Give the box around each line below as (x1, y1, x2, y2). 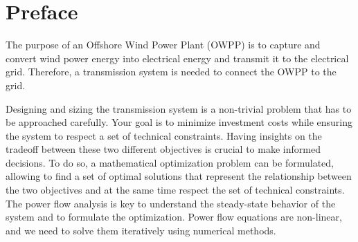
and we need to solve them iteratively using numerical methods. (6, 223, 276, 237)
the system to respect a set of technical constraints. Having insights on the (6, 128, 322, 142)
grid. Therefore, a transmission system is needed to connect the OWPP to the (6, 64, 337, 79)
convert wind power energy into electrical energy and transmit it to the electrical (6, 50, 349, 65)
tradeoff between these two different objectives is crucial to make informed (6, 142, 321, 156)
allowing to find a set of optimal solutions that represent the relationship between (6, 169, 352, 183)
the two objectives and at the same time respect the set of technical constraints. (6, 183, 345, 197)
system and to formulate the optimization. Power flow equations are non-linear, (6, 210, 342, 224)
